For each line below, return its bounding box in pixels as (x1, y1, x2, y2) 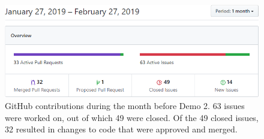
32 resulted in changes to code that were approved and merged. (5, 123, 238, 135)
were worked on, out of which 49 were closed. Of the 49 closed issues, (5, 111, 259, 123)
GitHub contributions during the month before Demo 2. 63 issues (5, 99, 245, 112)
